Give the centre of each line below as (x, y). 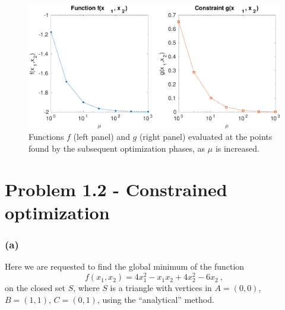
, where (86, 288)
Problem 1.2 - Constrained (116, 189)
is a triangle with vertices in (161, 288)
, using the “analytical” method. (156, 299)
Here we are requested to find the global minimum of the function (125, 266)
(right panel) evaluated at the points (206, 137)
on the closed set (35, 288)
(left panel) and (102, 137)
